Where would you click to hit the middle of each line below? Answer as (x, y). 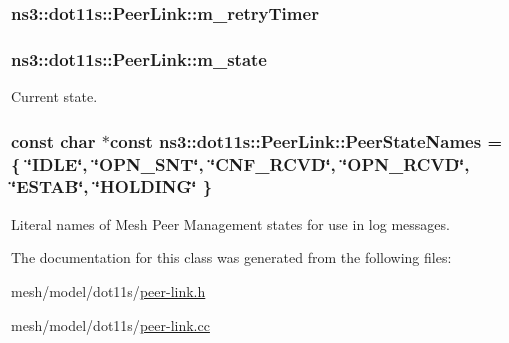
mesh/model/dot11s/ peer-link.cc (110, 324)
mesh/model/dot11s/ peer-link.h (108, 290)
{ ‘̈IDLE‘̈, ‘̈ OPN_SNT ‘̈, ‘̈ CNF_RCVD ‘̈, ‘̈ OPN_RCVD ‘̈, (240, 163)
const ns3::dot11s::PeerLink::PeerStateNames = (306, 140)
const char (53, 140)
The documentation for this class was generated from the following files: (231, 257)
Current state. (54, 96)
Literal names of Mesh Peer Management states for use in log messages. (230, 223)
